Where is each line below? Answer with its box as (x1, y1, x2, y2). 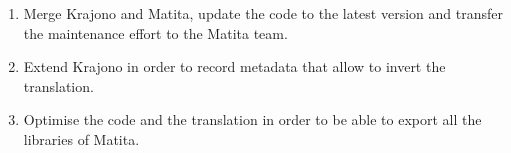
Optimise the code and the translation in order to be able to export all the (23, 109, 482, 130)
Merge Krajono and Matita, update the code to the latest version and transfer (23, 3, 503, 23)
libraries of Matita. (23, 128, 140, 149)
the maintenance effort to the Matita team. (23, 22, 288, 43)
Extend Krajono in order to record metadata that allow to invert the (23, 56, 446, 77)
